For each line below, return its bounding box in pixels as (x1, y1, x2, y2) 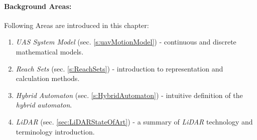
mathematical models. (16, 46, 84, 56)
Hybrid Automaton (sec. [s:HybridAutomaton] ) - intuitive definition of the (16, 89, 243, 100)
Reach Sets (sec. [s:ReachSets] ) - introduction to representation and (16, 63, 223, 73)
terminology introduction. (16, 126, 95, 136)
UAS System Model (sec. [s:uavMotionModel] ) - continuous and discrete (16, 36, 236, 47)
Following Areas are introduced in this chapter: (4, 19, 149, 30)
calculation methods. (16, 73, 80, 83)
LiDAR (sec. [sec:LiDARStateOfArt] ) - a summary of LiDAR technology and (16, 116, 253, 126)
